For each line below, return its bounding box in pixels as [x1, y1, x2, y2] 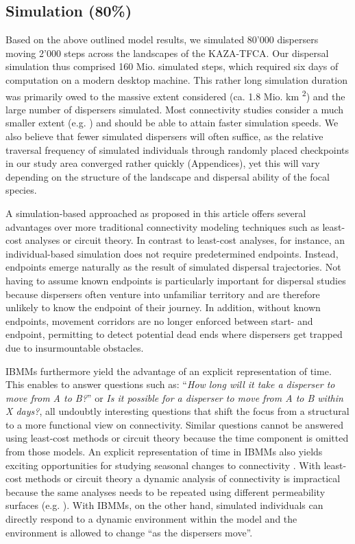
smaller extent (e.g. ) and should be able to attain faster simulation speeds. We [5, 115, 339, 130]
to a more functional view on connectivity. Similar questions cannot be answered [5, 417, 344, 431]
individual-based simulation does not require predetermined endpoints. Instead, [5, 246, 339, 260]
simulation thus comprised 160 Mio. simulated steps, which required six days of [5, 59, 339, 73]
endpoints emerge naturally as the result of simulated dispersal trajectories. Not [5, 260, 341, 274]
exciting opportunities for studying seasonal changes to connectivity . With [5, 457, 321, 472]
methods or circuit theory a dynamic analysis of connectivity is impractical [25, 471, 341, 486]
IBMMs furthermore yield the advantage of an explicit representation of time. [5, 363, 332, 378]
